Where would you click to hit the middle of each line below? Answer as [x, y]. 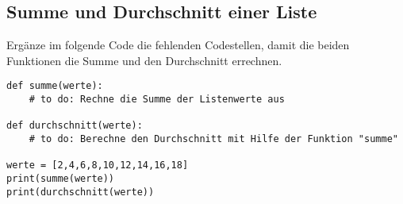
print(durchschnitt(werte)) [81, 192]
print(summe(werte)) [61, 178]
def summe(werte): [55, 86]
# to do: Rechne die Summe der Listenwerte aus [157, 100]
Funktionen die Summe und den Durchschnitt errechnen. [144, 60]
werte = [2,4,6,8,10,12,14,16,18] [98, 166]
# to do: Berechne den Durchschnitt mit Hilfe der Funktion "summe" [213, 139]
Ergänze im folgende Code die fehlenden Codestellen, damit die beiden [178, 45]
